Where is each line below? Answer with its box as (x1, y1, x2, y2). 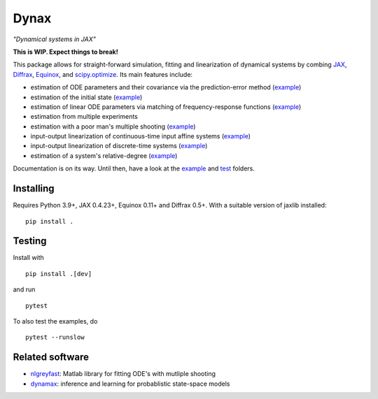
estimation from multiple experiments (30, 113, 138, 121)
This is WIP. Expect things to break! (13, 48, 118, 56)
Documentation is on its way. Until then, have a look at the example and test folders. (13, 164, 255, 173)
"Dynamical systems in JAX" (13, 35, 96, 43)
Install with (13, 254, 45, 262)
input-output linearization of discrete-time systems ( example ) (30, 142, 208, 150)
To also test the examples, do (13, 317, 98, 325)
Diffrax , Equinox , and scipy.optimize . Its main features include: (13, 70, 192, 78)
